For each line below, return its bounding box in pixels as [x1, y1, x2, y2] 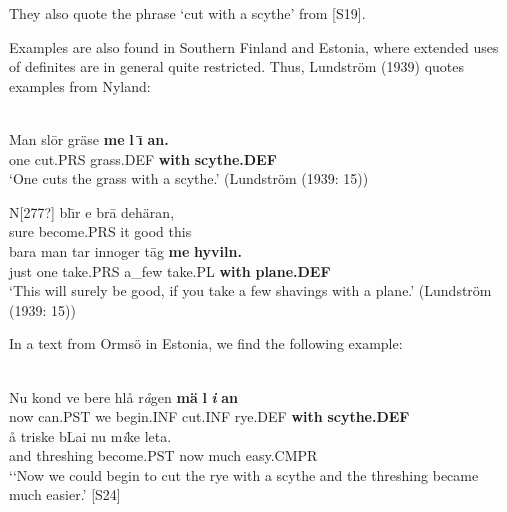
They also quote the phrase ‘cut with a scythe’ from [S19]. [9, 3, 366, 23]
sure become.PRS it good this [9, 221, 192, 242]
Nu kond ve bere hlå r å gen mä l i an [9, 386, 238, 407]
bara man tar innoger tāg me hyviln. [9, 240, 242, 261]
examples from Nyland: [9, 75, 151, 96]
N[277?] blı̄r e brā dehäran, [9, 201, 175, 222]
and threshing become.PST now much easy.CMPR [9, 445, 318, 466]
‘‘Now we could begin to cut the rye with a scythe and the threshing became [9, 464, 479, 485]
